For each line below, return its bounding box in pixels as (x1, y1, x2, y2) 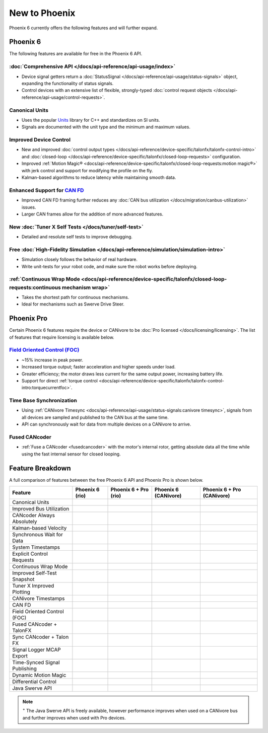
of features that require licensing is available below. (9, 334, 114, 340)
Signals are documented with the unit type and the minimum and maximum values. (21, 124, 191, 130)
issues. (21, 204, 37, 210)
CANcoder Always (12, 512, 55, 519)
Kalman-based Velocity (12, 524, 67, 531)
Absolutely (12, 518, 37, 525)
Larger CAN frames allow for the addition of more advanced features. (21, 211, 164, 217)
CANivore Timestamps (12, 595, 65, 602)
